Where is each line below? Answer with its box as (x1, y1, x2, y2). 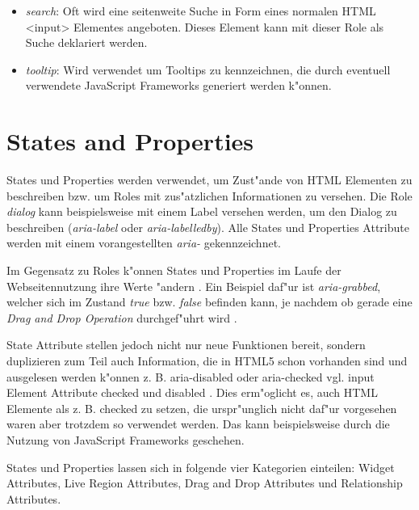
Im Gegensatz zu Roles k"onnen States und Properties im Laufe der (6, 262, 341, 279)
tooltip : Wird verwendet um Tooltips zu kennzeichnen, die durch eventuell (25, 61, 391, 78)
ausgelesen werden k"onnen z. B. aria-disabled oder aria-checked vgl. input (6, 368, 375, 385)
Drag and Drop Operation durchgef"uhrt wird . (6, 309, 237, 326)
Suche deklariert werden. (25, 34, 148, 51)
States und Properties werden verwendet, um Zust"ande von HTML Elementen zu (6, 171, 413, 188)
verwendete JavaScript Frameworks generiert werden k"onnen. (25, 77, 332, 94)
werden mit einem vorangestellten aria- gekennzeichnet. (6, 234, 281, 251)
